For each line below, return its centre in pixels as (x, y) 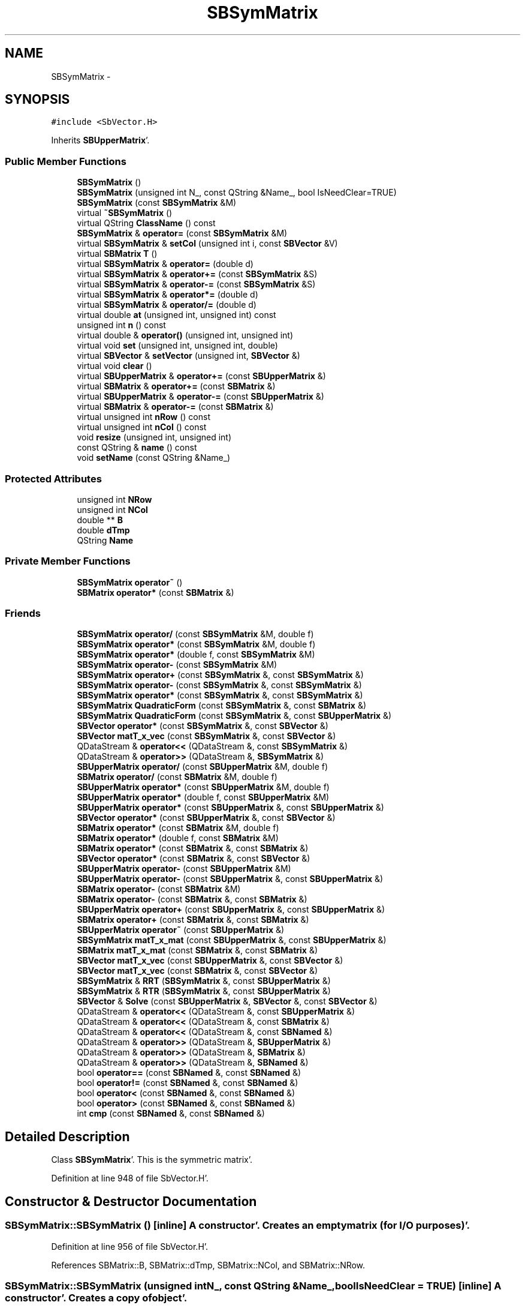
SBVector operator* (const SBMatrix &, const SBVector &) (194, 859)
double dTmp (103, 530)
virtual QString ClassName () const (146, 223)
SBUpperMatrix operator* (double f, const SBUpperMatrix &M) (203, 797)
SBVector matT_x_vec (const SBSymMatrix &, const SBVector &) (206, 736)
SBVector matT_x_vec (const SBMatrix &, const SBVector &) (197, 971)
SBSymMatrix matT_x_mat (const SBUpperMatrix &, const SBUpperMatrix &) (232, 940)
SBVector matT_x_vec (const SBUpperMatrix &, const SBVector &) (210, 961)
